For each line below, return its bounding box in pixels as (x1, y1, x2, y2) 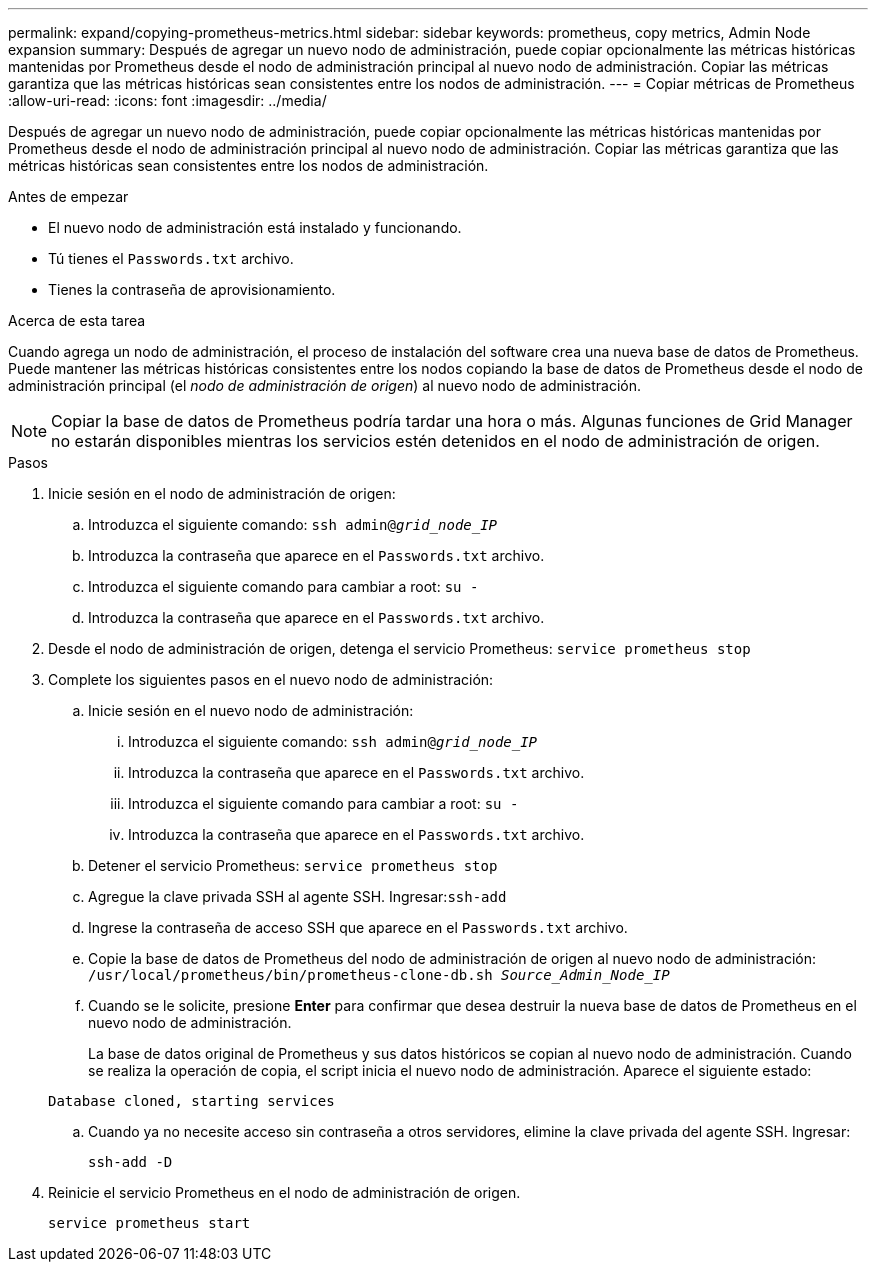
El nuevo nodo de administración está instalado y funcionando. (48, 219, 462, 236)
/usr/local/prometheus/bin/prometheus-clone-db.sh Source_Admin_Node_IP (88, 967, 670, 983)
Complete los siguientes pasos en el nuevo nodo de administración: (48, 671, 494, 688)
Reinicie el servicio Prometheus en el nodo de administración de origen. (48, 1184, 521, 1201)
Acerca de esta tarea (8, 312, 146, 329)
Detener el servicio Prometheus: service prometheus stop (88, 857, 498, 874)
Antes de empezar (8, 188, 129, 205)
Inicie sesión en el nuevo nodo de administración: (88, 702, 414, 719)
